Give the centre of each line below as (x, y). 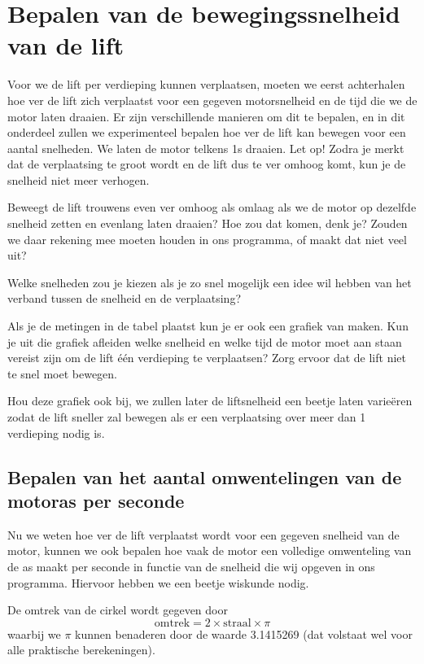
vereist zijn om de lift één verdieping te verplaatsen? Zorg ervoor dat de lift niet (207, 358)
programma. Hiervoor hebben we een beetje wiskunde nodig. (158, 582)
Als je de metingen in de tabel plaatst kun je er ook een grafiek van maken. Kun (208, 326)
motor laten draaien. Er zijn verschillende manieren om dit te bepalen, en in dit (206, 116)
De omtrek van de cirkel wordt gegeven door (118, 610)
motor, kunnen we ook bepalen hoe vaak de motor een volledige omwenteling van (210, 550)
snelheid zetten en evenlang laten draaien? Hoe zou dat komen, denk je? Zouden (208, 223)
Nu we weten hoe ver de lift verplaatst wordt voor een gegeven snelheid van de (203, 534)
